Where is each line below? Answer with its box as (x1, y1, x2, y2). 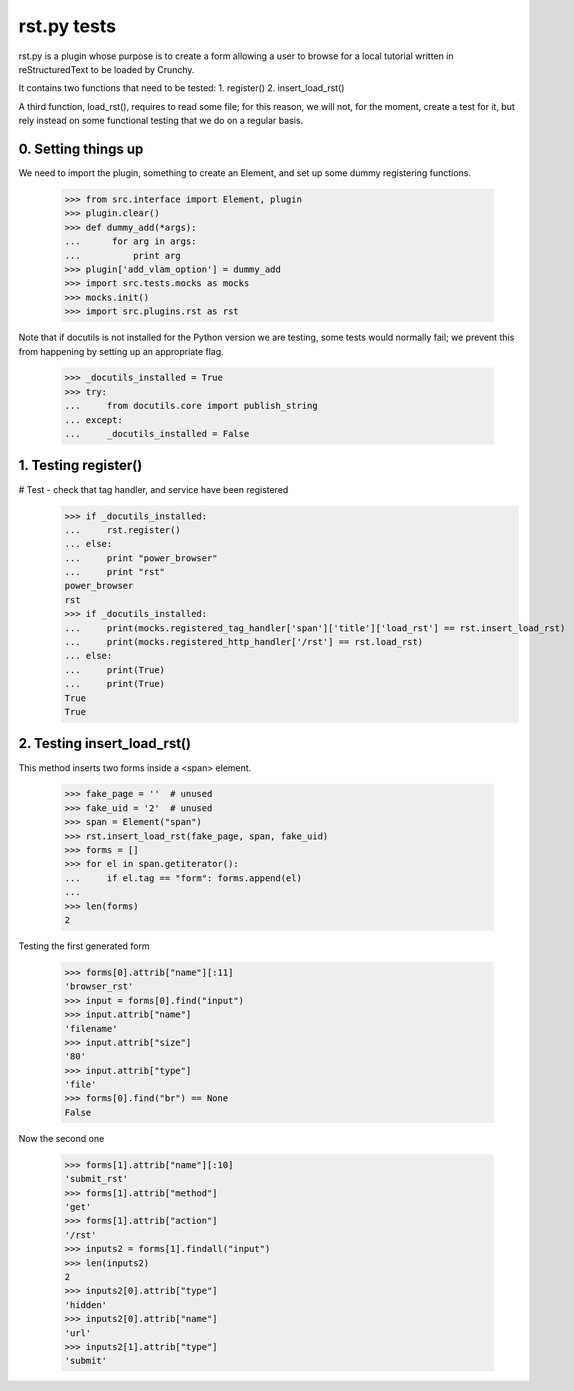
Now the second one (18, 1132, 105, 1144)
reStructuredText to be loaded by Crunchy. (18, 63, 195, 75)
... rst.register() (64, 524, 182, 535)
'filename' (64, 1023, 118, 1034)
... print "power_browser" (64, 552, 219, 564)
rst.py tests (18, 15, 117, 37)
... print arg (64, 250, 182, 261)
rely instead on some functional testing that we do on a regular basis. (18, 115, 304, 127)
